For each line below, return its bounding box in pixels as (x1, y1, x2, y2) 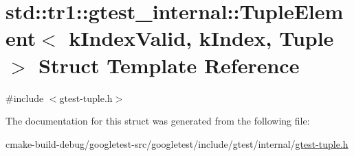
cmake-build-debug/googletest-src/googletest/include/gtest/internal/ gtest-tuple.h (5, 136, 349, 151)
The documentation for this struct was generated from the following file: (5, 114, 310, 128)
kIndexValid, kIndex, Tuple (69, 24, 334, 52)
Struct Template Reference (38, 51, 300, 79)
